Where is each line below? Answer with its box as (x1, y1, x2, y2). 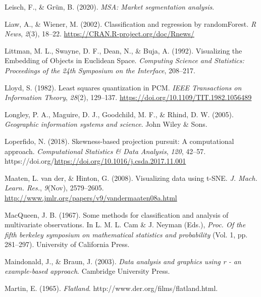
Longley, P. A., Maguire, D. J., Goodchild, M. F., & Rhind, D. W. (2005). (5, 109, 234, 119)
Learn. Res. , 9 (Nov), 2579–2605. (5, 182, 104, 193)
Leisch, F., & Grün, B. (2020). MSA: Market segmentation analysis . (5, 2, 215, 12)
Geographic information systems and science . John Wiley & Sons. (5, 119, 207, 129)
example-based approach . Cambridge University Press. (5, 266, 170, 276)
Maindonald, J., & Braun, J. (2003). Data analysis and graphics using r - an (5, 256, 241, 266)
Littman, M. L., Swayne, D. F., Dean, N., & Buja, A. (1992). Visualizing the (5, 45, 242, 56)
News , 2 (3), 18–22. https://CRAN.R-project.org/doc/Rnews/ (5, 28, 194, 39)
